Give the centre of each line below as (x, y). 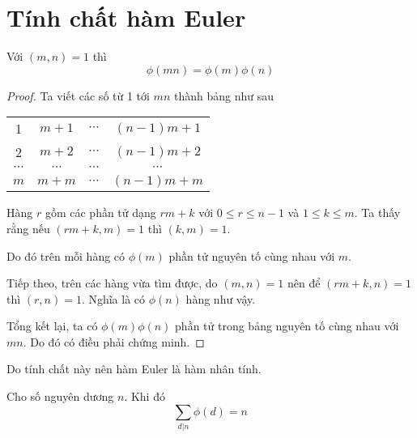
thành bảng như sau (223, 95)
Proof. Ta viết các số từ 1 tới (78, 95)
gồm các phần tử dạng (100, 213)
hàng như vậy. (221, 298)
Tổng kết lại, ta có (52, 326)
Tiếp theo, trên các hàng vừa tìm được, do (112, 283)
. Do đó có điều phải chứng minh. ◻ (114, 341)
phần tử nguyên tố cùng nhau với (252, 255)
